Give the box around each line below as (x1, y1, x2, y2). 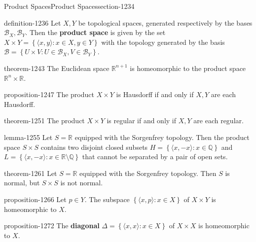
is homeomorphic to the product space (130, 63, 246, 73)
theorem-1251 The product (4, 115, 85, 126)
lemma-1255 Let (4, 132, 53, 142)
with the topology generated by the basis (101, 36, 225, 47)
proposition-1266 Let (4, 194, 67, 204)
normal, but (4, 177, 40, 188)
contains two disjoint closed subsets (40, 141, 148, 152)
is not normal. (60, 177, 103, 188)
